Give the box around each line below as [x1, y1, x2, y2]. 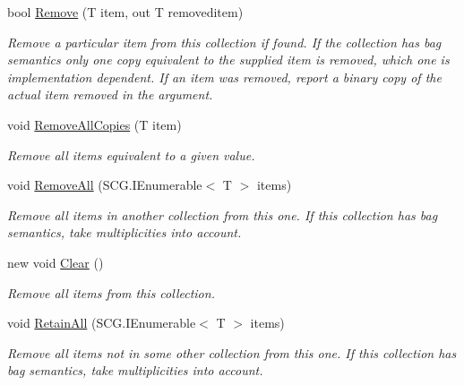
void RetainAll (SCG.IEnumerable [7, 313, 196, 332]
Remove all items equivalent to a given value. [7, 145, 255, 164]
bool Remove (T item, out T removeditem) [7, 3, 244, 21]
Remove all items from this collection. [7, 283, 215, 302]
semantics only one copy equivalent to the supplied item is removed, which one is [7, 50, 450, 69]
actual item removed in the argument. [7, 85, 213, 104]
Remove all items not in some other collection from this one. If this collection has [7, 343, 457, 362]
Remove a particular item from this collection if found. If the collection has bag [7, 32, 442, 51]
